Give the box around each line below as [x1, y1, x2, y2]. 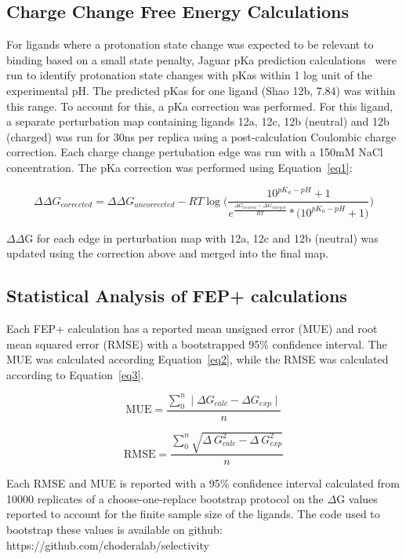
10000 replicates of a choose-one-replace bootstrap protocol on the [6, 490, 324, 506]
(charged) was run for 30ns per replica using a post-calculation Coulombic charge [6, 128, 397, 144]
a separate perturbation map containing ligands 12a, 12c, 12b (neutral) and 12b [6, 113, 390, 130]
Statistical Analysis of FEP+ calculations [6, 283, 347, 308]
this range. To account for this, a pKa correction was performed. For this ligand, [6, 97, 393, 114]
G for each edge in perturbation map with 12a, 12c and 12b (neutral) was [24, 229, 379, 246]
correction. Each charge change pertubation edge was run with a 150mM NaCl [6, 144, 383, 160]
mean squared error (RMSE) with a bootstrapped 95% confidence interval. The [6, 335, 387, 352]
